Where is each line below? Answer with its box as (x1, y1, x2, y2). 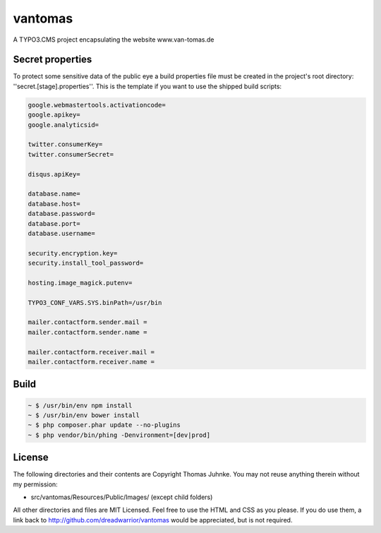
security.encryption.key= (28, 249, 118, 257)
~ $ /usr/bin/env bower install (28, 411, 140, 419)
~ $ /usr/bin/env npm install (28, 401, 133, 409)
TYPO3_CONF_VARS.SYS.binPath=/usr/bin (28, 299, 162, 306)
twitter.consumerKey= (28, 140, 103, 148)
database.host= (28, 200, 80, 208)
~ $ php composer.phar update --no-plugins (28, 421, 181, 429)
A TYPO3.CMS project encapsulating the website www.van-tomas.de (13, 35, 214, 44)
